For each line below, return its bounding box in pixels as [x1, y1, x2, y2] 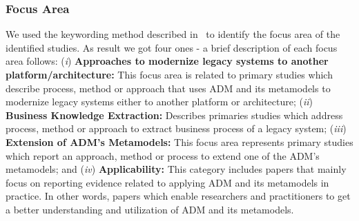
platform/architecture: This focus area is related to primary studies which [6, 67, 333, 81]
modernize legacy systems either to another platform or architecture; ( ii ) [6, 94, 313, 109]
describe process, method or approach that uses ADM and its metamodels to [6, 81, 331, 95]
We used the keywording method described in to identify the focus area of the [6, 27, 340, 41]
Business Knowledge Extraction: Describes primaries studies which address [6, 107, 343, 122]
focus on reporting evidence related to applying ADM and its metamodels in [6, 175, 329, 189]
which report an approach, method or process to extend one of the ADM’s [6, 148, 320, 162]
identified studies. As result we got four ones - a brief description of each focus [6, 40, 338, 54]
